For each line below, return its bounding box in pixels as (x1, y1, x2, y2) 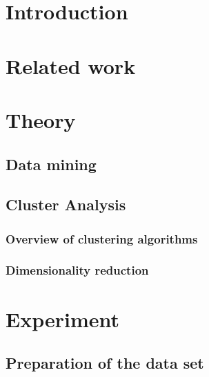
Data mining (6, 153, 97, 174)
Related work (6, 51, 136, 80)
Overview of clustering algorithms (6, 230, 198, 247)
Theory (6, 105, 76, 134)
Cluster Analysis (6, 194, 126, 215)
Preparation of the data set (6, 352, 204, 374)
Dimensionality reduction (6, 261, 149, 279)
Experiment (6, 304, 120, 333)
